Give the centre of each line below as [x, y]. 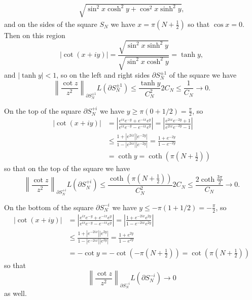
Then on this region [35, 35]
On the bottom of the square [49, 207]
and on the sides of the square [51, 24]
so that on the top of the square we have [67, 168]
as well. [15, 293]
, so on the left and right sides [103, 75]
